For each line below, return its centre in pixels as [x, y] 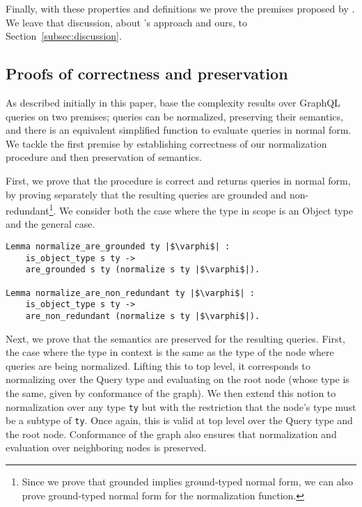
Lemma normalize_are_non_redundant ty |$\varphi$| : [130, 293]
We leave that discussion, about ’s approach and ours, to [126, 22]
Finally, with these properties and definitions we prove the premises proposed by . [180, 8]
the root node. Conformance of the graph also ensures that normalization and [171, 434]
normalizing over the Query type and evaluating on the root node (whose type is [178, 379]
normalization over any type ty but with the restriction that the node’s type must [181, 406]
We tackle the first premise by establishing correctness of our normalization [166, 143]
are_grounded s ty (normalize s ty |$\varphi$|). [143, 270]
